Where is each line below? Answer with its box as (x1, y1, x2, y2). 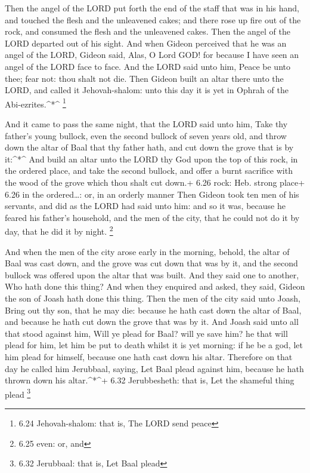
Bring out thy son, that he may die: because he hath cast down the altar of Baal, (5, 303, 302, 316)
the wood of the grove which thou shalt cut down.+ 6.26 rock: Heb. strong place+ (5, 176, 305, 188)
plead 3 (5, 386, 31, 400)
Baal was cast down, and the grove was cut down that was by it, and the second (5, 257, 298, 269)
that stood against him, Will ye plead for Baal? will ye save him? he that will (5, 327, 288, 339)
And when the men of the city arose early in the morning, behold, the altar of (5, 245, 290, 257)
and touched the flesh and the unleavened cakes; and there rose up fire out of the (5, 13, 301, 26)
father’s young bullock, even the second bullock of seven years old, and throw (5, 129, 287, 142)
